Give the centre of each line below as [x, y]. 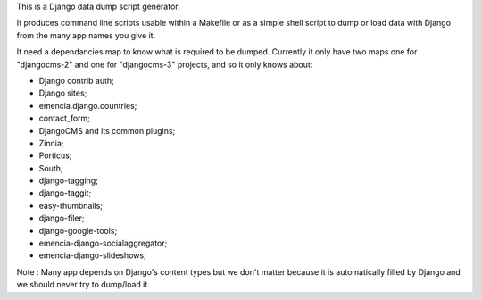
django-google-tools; [78, 230]
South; [51, 168]
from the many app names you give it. [86, 35]
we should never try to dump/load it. [83, 285]
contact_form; [65, 118]
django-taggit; [65, 193]
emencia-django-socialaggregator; [103, 243]
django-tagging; [68, 181]
